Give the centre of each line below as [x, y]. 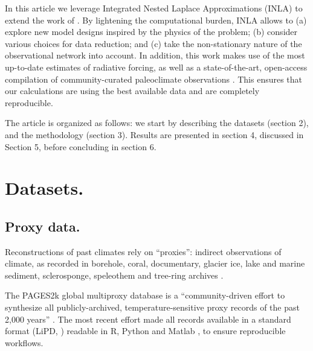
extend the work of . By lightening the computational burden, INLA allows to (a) [156, 20]
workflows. [24, 342]
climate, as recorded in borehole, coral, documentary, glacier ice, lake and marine [155, 263]
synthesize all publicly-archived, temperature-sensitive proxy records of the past [152, 307]
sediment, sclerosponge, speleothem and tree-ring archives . [114, 275]
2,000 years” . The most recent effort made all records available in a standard [148, 319]
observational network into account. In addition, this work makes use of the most [155, 55]
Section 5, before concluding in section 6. [81, 146]
